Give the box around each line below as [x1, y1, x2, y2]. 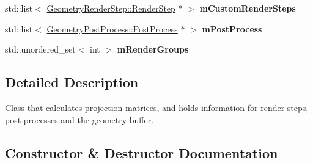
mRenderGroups [117, 43, 189, 56]
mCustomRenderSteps [199, 2, 296, 14]
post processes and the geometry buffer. [5, 113, 154, 126]
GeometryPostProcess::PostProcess [46, 22, 178, 35]
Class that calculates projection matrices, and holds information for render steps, [5, 101, 309, 114]
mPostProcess [202, 22, 262, 35]
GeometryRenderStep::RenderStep [46, 2, 175, 14]
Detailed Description [5, 73, 139, 92]
